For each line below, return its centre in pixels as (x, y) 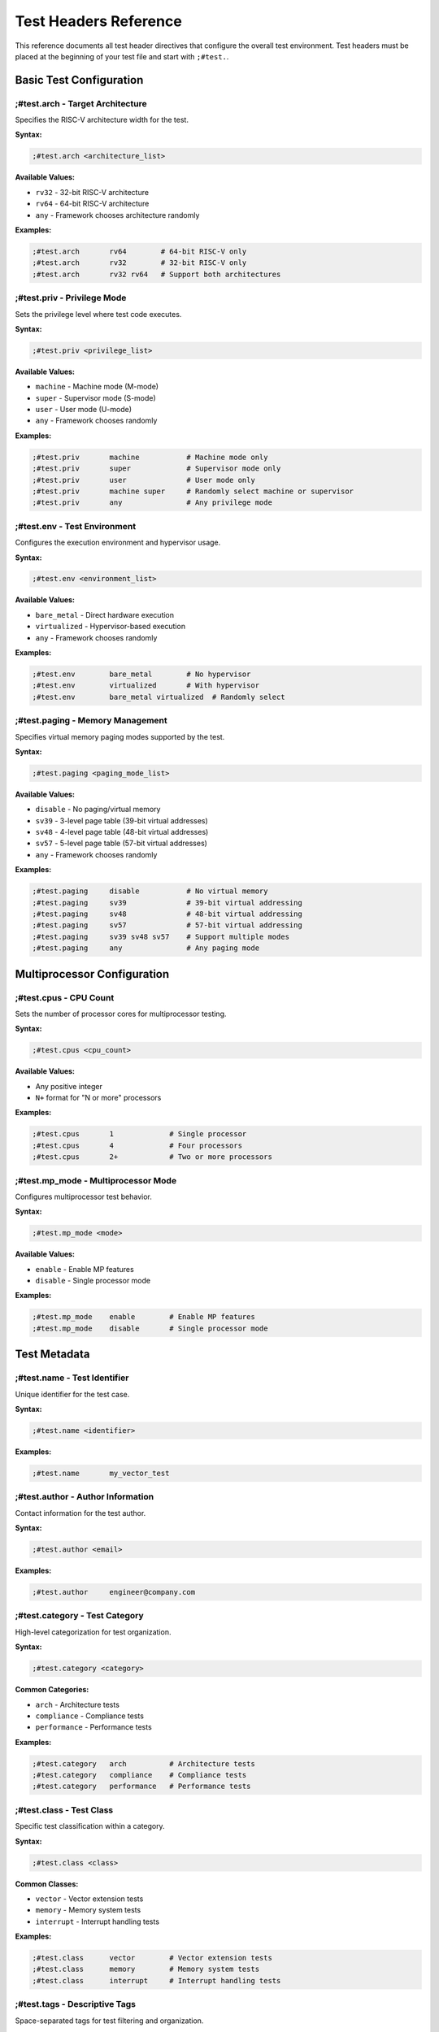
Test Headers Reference (98, 21)
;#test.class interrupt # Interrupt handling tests (156, 1980)
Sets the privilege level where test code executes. (98, 314)
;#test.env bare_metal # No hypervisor (141, 674)
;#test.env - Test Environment (76, 526)
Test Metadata (52, 1355)
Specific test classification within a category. (90, 1826)
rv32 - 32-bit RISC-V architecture (92, 192)
